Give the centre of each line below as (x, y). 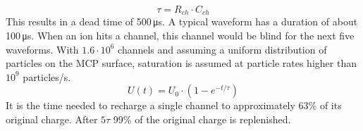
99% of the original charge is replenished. (202, 119)
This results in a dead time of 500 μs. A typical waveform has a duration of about (182, 21)
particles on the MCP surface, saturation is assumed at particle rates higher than (181, 63)
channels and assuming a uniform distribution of (222, 49)
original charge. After (52, 119)
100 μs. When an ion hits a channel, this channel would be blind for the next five (180, 36)
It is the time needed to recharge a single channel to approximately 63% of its (174, 105)
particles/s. (47, 76)
